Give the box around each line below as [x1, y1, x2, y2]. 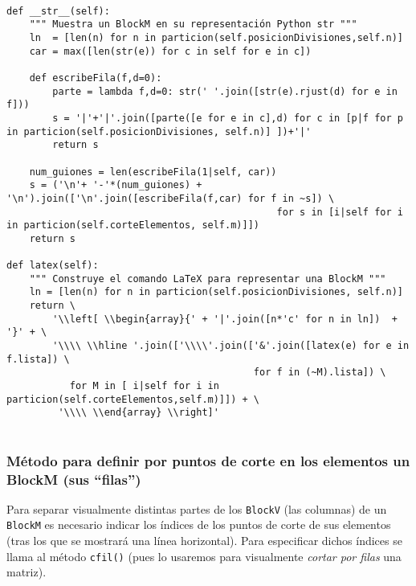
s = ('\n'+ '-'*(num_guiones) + [29, 179, 202, 191]
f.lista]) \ [6, 353, 70, 365]
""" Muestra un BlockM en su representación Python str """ [29, 18, 357, 31]
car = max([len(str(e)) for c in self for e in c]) [29, 45, 312, 57]
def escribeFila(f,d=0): [29, 72, 162, 84]
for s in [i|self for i [276, 206, 403, 218]
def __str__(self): [6, 5, 110, 17]
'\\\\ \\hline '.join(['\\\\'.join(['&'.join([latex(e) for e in [52, 340, 410, 352]
